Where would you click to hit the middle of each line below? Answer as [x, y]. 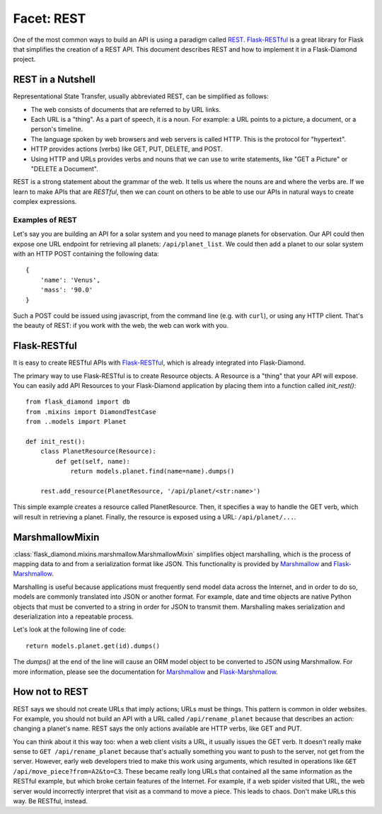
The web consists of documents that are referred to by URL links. [126, 109]
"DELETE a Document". [65, 168]
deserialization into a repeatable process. [73, 617]
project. [24, 59]
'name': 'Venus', [70, 280]
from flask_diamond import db [78, 402]
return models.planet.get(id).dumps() [93, 646]
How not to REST [51, 692]
